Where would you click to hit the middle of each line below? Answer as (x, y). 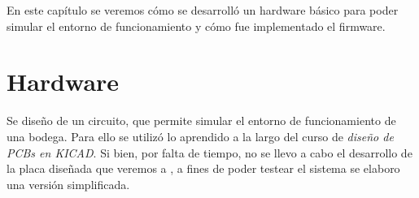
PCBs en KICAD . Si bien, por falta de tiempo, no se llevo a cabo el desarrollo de (209, 152)
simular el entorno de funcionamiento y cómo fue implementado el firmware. (196, 26)
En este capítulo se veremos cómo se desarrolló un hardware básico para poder (203, 10)
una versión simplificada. (68, 184)
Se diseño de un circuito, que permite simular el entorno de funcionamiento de (201, 121)
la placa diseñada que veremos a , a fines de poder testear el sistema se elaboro (203, 168)
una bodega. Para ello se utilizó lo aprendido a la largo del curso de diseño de (200, 136)
